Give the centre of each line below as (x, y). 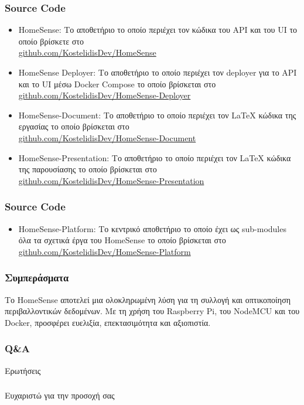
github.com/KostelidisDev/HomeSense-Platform (105, 251)
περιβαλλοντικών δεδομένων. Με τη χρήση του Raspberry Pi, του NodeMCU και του (152, 311)
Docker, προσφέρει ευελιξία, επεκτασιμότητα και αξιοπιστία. (108, 322)
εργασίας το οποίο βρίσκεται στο (74, 126)
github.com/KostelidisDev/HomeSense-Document (107, 137)
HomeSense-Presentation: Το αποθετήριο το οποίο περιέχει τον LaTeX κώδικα (155, 157)
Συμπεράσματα (37, 278)
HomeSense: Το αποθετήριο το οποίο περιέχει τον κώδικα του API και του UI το (158, 30)
